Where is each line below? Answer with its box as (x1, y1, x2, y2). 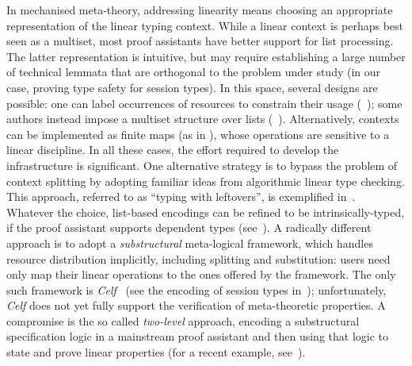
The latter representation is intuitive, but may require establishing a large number (6, 48, 406, 64)
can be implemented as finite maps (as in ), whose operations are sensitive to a (6, 125, 390, 142)
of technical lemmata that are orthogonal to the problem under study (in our (6, 64, 381, 80)
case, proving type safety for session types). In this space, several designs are (6, 79, 378, 95)
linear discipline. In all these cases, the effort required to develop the (6, 141, 339, 158)
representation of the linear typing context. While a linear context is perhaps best (6, 17, 404, 33)
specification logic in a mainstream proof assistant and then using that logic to (6, 328, 388, 345)
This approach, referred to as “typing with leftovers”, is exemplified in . (6, 188, 356, 205)
